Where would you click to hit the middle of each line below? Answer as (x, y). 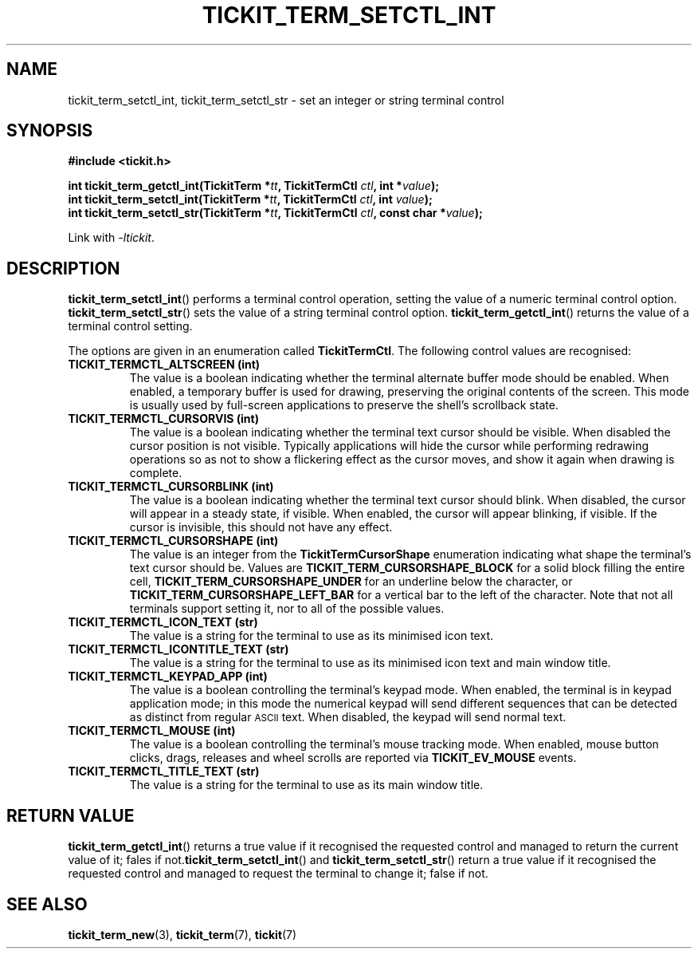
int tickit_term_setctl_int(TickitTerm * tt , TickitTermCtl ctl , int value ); (250, 199)
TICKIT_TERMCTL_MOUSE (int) (152, 731)
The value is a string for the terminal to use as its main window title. (306, 785)
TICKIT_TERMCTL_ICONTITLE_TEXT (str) (178, 649)
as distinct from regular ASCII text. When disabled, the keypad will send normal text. (348, 717)
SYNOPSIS (50, 131)
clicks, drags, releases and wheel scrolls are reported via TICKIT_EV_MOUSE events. (353, 758)
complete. (156, 473)
